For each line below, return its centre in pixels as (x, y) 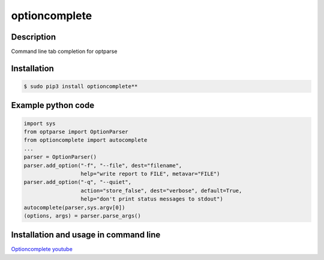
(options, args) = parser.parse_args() (82, 216)
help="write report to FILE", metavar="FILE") (150, 174)
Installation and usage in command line (86, 235)
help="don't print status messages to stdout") (152, 199)
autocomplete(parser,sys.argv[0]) (74, 207)
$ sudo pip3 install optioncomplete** (81, 86)
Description (34, 37)
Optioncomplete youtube (42, 249)
